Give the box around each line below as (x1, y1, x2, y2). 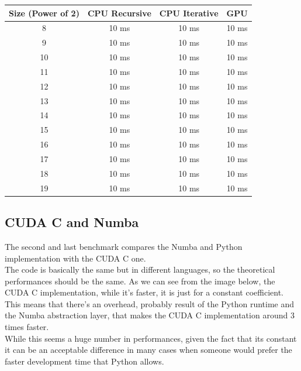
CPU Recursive (87, 6, 151, 19)
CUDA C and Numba (5, 213, 139, 231)
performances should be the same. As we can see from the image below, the (5, 274, 275, 287)
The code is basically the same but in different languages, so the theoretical (5, 263, 275, 276)
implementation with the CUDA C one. (5, 252, 146, 264)
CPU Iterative (159, 6, 219, 19)
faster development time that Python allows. (5, 355, 164, 367)
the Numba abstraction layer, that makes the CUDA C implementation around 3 (5, 309, 295, 321)
